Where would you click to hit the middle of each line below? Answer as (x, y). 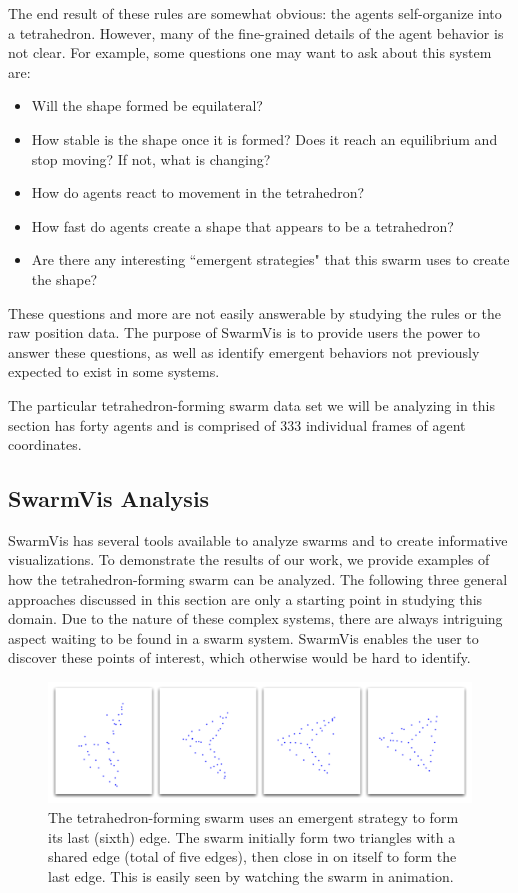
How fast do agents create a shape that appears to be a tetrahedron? (242, 225)
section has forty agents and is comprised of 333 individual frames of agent (237, 424)
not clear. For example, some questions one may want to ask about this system (250, 52)
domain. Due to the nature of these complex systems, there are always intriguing (255, 618)
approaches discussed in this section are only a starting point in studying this (245, 598)
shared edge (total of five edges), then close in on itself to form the (252, 856)
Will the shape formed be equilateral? (147, 105)
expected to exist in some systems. (114, 371)
